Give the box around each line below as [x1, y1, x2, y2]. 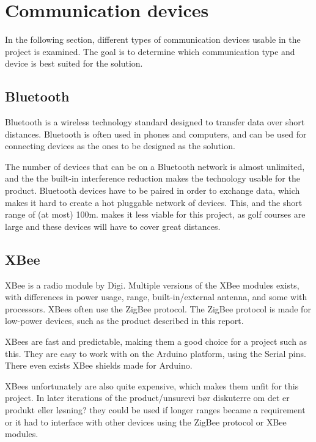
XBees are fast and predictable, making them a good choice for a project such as [5, 335, 307, 348]
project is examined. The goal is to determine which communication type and [5, 45, 295, 57]
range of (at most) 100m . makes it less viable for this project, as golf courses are [5, 208, 306, 221]
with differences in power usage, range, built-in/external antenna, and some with [5, 290, 307, 303]
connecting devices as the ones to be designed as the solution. [5, 139, 235, 152]
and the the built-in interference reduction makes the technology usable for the [5, 172, 300, 185]
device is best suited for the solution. [5, 57, 143, 70]
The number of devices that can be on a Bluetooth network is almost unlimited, [5, 160, 305, 172]
